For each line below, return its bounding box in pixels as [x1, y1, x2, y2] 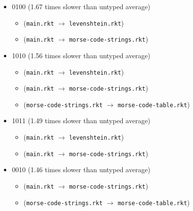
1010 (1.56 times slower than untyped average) [12, 50, 151, 60]
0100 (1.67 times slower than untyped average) [12, 1, 151, 11]
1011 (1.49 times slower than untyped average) [12, 115, 151, 126]
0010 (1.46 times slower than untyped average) [12, 164, 151, 175]
